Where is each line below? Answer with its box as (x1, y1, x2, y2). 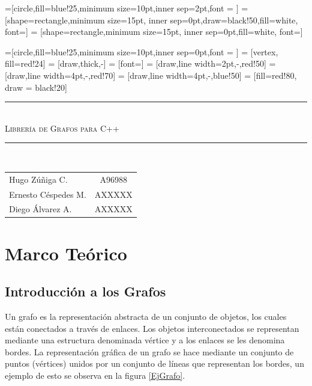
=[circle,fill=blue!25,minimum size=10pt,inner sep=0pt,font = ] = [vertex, (5, 45, 278, 58)
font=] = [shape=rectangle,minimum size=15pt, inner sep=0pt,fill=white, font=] (5, 25, 303, 38)
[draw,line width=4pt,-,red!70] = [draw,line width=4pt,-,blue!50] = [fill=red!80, (5, 69, 297, 81)
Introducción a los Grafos (5, 282, 166, 301)
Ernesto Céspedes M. (9, 188, 86, 200)
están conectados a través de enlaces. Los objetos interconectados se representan (5, 322, 299, 334)
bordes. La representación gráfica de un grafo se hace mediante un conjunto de (5, 345, 294, 358)
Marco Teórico (5, 240, 127, 265)
